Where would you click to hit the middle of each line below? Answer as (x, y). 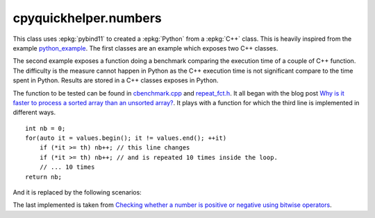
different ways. (34, 112)
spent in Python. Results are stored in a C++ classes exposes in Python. (116, 80)
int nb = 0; (45, 128)
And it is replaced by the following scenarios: (77, 192)
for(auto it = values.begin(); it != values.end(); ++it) (126, 138)
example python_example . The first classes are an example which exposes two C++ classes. (145, 48)
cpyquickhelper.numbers (87, 18)
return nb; (44, 177)
